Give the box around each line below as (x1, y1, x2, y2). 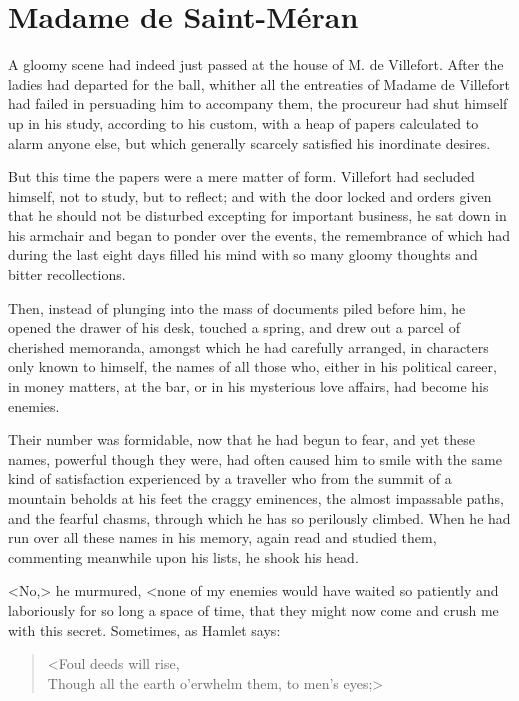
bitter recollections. (8, 264, 126, 285)
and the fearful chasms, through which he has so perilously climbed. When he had (8, 507, 511, 528)
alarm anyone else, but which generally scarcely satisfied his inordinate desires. (8, 132, 491, 153)
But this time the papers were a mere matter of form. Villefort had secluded (8, 166, 475, 187)
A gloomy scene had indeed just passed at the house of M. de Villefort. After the (8, 54, 504, 75)
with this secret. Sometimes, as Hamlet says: (8, 619, 281, 640)
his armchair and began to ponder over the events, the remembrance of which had (8, 224, 511, 245)
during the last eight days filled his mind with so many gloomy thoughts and (8, 244, 478, 265)
